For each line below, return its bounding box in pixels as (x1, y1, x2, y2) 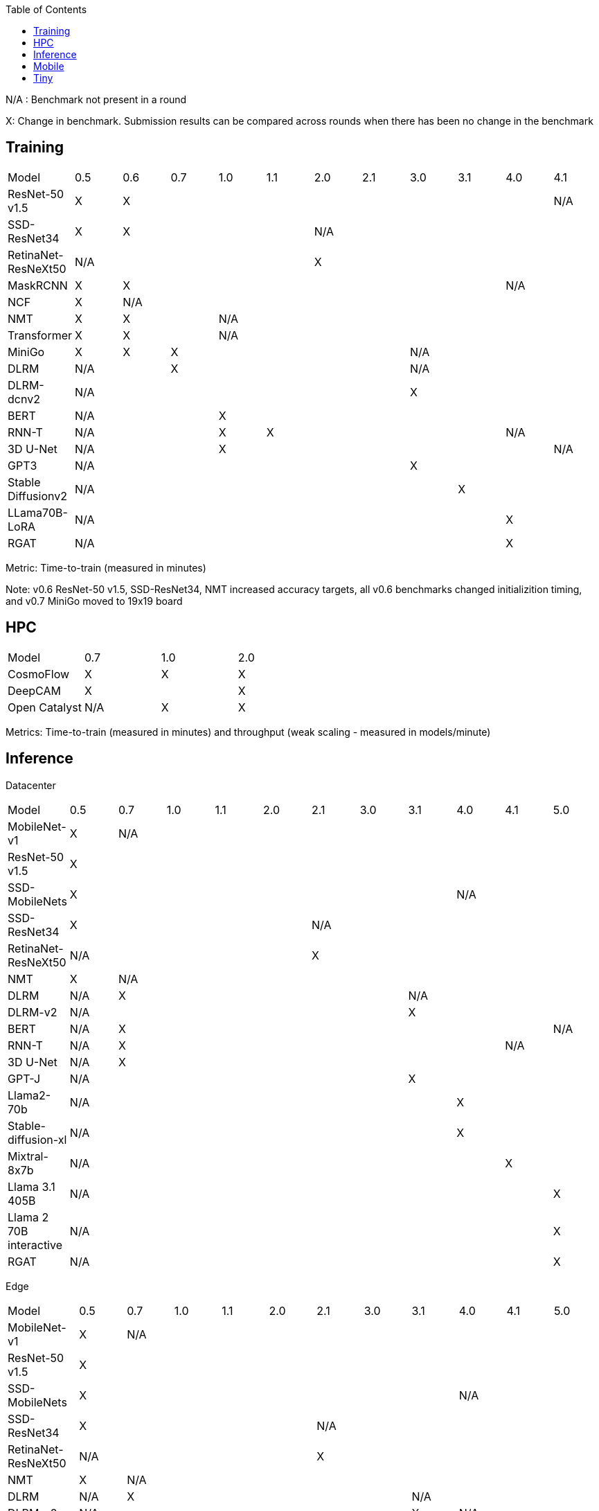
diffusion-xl (8, 1132, 67, 1147)
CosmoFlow (8, 666, 70, 681)
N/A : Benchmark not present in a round (6, 94, 187, 105)
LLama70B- (8, 505, 68, 520)
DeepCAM (8, 683, 61, 698)
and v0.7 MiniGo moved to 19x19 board (6, 594, 183, 607)
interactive (8, 1237, 62, 1252)
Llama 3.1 (8, 1179, 55, 1194)
